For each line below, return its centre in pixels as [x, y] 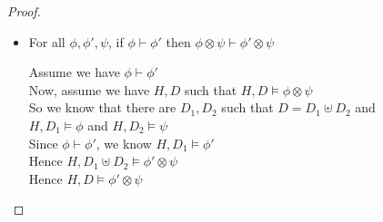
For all [47, 41]
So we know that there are [102, 107]
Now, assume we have [89, 89]
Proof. [24, 11]
